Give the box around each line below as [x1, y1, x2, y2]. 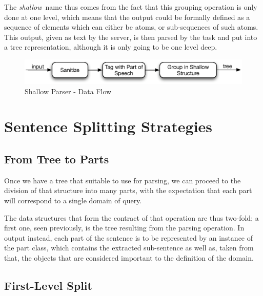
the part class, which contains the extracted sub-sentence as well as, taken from [4, 242, 254, 253]
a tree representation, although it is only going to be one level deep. [4, 41, 217, 52]
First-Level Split [4, 277, 92, 293]
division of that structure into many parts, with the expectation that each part [4, 185, 252, 196]
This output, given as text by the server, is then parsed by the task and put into [4, 31, 257, 42]
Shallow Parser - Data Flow [25, 86, 112, 96]
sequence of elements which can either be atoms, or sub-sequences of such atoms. [4, 22, 258, 32]
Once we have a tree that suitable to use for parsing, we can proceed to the [4, 175, 241, 185]
